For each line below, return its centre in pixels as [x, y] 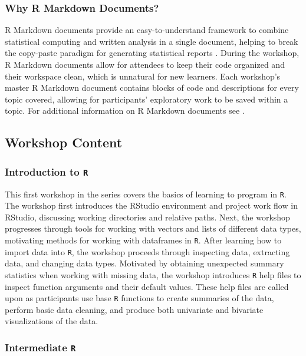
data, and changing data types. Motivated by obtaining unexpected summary [144, 263]
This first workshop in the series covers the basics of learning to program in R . [146, 194]
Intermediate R [40, 347]
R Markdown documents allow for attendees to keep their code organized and [145, 64]
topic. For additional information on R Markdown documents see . [125, 111]
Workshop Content [64, 142]
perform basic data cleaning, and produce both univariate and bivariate [134, 309]
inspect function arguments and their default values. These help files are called [147, 286]
